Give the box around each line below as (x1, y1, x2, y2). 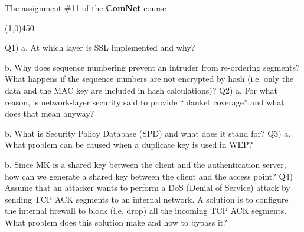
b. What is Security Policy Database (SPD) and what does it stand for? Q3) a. (5, 127, 291, 139)
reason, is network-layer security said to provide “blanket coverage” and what (5, 95, 285, 108)
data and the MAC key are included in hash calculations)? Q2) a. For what (5, 84, 278, 96)
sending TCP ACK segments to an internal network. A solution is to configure (5, 193, 289, 205)
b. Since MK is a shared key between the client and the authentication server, (5, 158, 286, 170)
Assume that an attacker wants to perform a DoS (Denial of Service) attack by (5, 181, 290, 194)
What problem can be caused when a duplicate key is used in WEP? (5, 138, 253, 151)
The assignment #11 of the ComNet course (5, 2, 166, 14)
